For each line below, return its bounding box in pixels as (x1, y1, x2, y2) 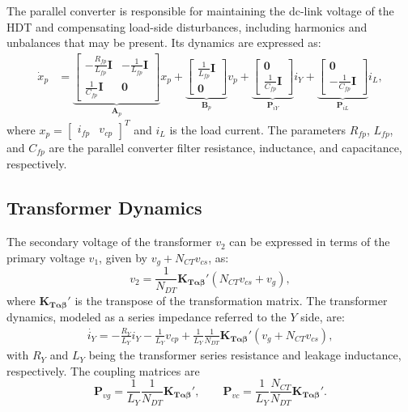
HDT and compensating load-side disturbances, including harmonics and (6, 18, 368, 35)
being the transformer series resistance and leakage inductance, (88, 346, 402, 363)
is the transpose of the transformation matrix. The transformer (74, 291, 388, 308)
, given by (99, 248, 147, 265)
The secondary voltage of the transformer (6, 233, 212, 250)
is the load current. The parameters (169, 121, 346, 138)
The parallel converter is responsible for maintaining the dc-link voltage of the (6, 2, 394, 19)
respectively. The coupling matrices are (6, 362, 200, 379)
